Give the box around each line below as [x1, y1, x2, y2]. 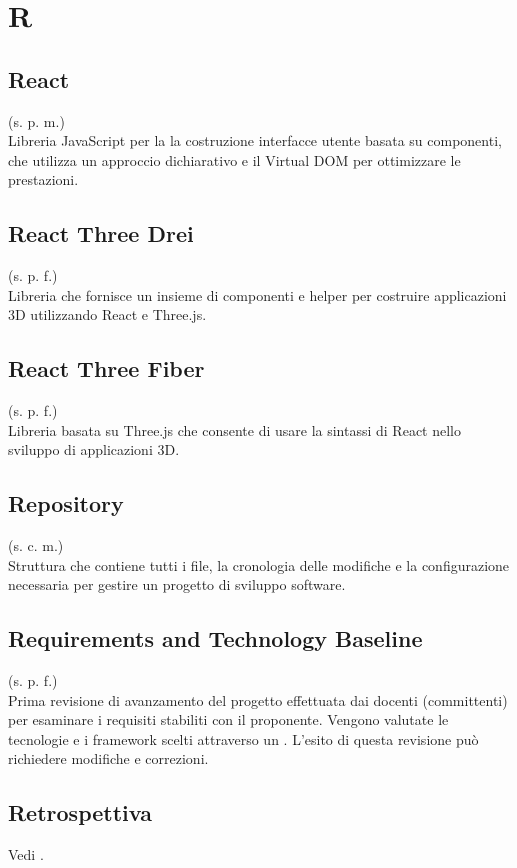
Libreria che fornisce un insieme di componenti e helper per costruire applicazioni [8, 284, 507, 305]
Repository [8, 488, 124, 519]
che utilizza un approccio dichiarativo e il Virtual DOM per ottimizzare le [8, 149, 461, 170]
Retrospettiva [8, 797, 152, 828]
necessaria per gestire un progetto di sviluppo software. [8, 574, 346, 595]
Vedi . [8, 844, 44, 865]
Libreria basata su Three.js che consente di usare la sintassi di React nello [8, 419, 461, 440]
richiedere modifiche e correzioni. [8, 748, 209, 769]
